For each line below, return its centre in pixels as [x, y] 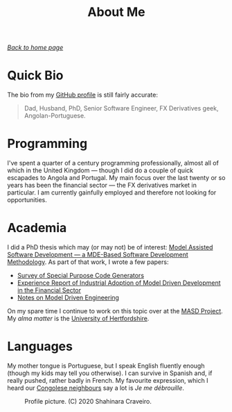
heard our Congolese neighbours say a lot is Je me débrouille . [96, 388]
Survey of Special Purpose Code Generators [80, 275]
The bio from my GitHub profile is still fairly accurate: [82, 95]
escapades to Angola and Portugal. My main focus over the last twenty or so [116, 178]
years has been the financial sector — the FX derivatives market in [102, 186]
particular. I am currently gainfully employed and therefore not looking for [112, 192]
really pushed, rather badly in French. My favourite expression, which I [108, 380]
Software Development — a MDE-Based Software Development [98, 255]
